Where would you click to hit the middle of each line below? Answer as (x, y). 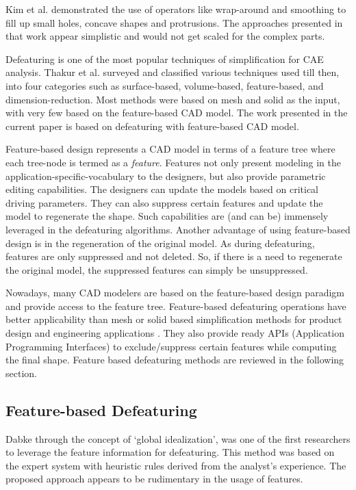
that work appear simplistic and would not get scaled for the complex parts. (165, 36)
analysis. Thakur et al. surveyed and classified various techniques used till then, (173, 72)
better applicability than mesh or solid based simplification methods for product (174, 319)
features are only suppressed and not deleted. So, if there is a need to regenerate (174, 256)
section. (21, 373)
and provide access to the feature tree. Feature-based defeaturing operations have (176, 306)
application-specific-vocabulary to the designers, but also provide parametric (166, 176)
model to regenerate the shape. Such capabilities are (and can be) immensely (167, 216)
